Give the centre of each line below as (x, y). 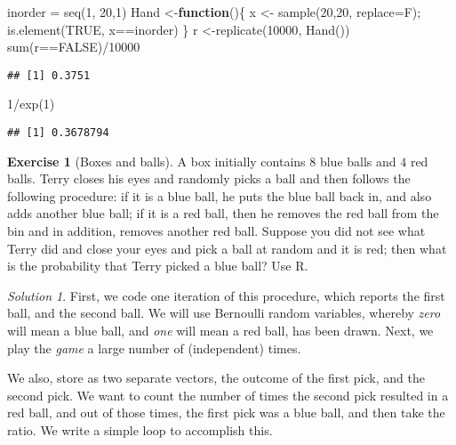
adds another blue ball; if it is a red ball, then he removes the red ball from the (223, 213)
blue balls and (358, 161)
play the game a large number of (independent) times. (154, 348)
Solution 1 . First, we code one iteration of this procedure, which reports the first (226, 295)
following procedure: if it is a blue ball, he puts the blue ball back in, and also (220, 195)
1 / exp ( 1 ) (31, 104)
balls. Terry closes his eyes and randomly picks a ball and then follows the (209, 178)
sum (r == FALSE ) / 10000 (74, 47)
